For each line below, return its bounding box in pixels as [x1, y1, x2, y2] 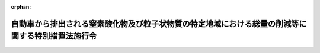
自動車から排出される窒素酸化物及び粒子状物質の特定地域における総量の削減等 [11, 18, 299, 29]
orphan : [11, 4, 31, 10]
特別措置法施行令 [34, 31, 97, 41]
